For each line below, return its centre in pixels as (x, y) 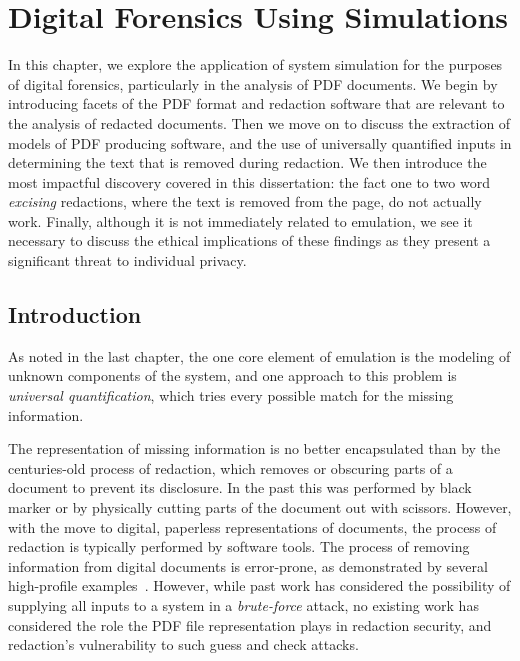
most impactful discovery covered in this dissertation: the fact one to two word (249, 181)
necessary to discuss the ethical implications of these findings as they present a (249, 240)
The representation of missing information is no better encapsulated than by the (254, 448)
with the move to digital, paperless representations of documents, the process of (252, 526)
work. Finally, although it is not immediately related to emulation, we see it (240, 220)
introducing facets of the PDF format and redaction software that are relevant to (256, 103)
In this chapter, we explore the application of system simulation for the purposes (255, 64)
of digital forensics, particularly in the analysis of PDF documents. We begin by (253, 83)
